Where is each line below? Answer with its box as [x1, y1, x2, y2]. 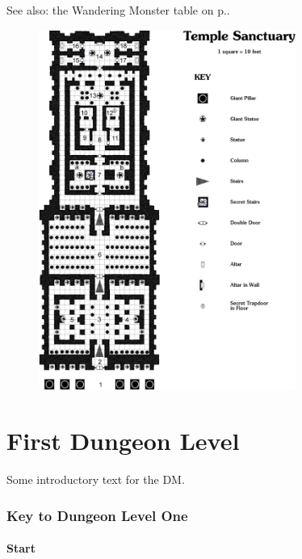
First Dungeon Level [6, 424, 240, 457]
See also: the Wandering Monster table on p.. [6, 2, 230, 18]
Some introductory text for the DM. [6, 471, 185, 488]
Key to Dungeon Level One [6, 505, 188, 525]
